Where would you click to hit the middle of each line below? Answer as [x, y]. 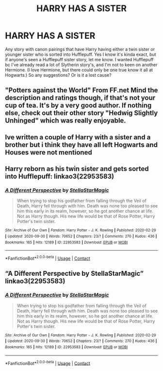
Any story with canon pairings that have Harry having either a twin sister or [80, 49]
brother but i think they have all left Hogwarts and [81, 144]
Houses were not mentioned [49, 152]
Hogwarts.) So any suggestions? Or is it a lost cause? [58, 75]
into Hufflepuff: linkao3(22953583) [60, 177]
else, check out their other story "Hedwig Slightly [81, 113]
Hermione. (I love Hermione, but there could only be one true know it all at [79, 70]
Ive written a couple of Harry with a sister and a [78, 137]
